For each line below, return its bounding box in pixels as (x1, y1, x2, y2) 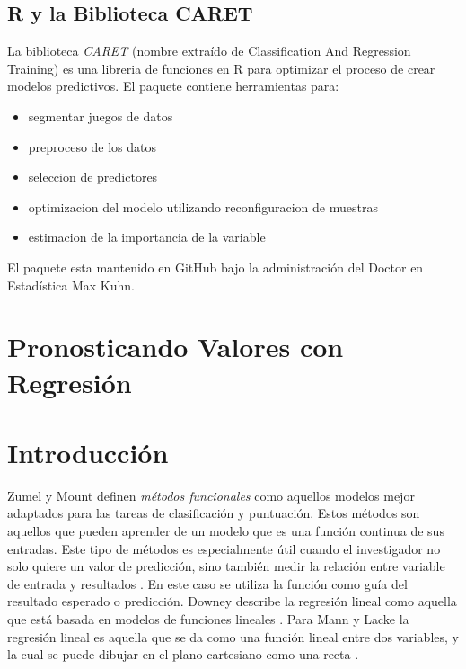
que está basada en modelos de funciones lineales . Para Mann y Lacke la (7, 609, 409, 628)
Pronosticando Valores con (7, 328, 344, 365)
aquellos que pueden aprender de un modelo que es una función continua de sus (7, 522, 444, 540)
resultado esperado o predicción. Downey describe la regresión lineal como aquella (7, 592, 457, 611)
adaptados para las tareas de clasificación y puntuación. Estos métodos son (7, 504, 420, 522)
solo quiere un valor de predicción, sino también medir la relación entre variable (7, 557, 445, 575)
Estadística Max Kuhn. (7, 275, 135, 294)
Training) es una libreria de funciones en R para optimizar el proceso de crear (7, 58, 435, 77)
